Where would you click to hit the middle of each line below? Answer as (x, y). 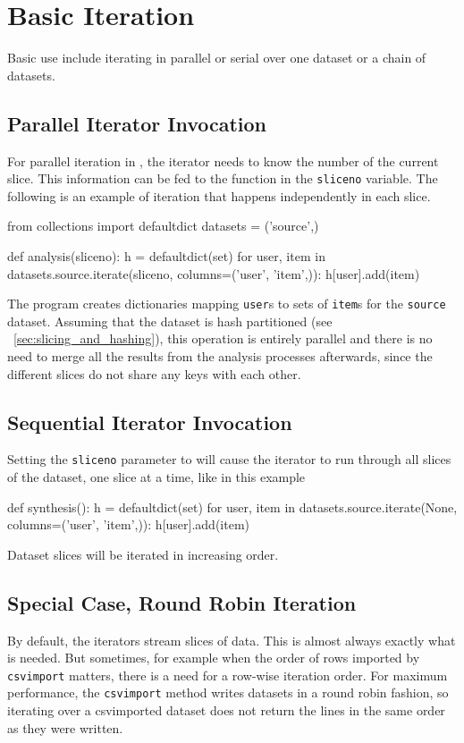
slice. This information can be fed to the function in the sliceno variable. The (223, 178)
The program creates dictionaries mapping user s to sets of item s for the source (227, 304)
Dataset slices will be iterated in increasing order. (143, 554)
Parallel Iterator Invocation (137, 123)
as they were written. (65, 727)
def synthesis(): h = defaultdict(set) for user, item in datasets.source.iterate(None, (232, 507)
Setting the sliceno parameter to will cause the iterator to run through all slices (229, 459)
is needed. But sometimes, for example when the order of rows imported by (214, 658)
